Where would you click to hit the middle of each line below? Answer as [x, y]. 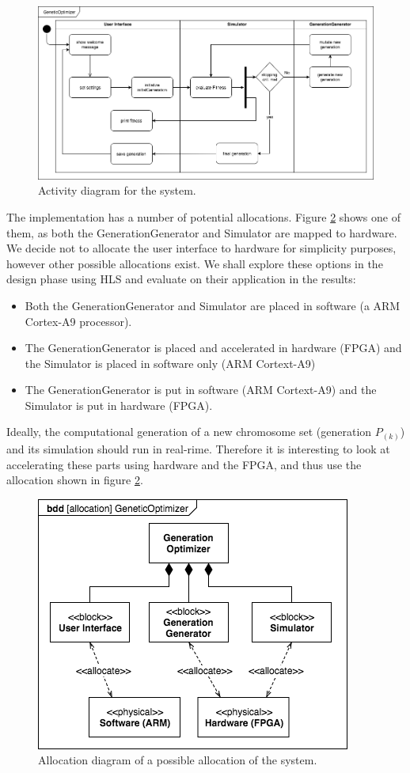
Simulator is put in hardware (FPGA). [119, 405]
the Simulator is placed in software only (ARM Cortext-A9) [170, 363]
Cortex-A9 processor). [78, 321]
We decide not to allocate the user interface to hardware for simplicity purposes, [201, 248]
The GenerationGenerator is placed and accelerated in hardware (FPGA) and [213, 348]
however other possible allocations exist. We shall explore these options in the [195, 263]
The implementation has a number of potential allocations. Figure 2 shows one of [203, 216]
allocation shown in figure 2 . [75, 480]
